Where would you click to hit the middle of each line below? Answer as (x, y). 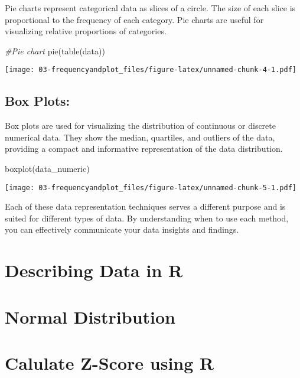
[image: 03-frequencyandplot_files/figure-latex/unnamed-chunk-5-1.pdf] (151, 188)
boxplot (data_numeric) (47, 169)
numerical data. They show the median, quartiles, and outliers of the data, (140, 137)
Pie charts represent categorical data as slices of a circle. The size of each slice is (150, 8)
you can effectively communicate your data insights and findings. (122, 229)
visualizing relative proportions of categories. (86, 31)
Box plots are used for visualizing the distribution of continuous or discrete (140, 126)
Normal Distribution (90, 316)
